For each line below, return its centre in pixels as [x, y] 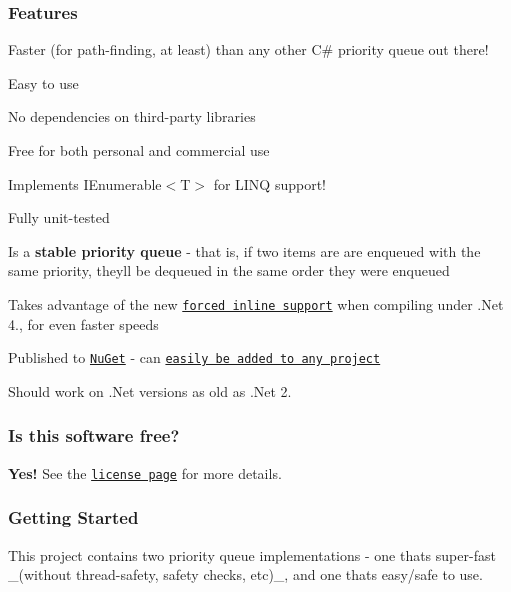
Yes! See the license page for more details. [145, 472]
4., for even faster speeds [83, 323]
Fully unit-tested [59, 217]
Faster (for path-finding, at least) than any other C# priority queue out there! [248, 49]
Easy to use [43, 82]
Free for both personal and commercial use [139, 150]
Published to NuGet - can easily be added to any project [194, 357]
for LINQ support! [270, 183]
